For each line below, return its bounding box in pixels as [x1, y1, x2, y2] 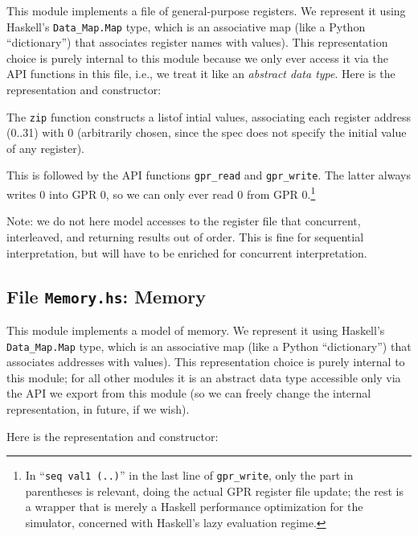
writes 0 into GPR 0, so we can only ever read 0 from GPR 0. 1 [6, 183, 316, 202]
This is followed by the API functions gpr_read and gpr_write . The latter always [6, 167, 411, 183]
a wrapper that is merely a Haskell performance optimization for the [25, 498, 363, 515]
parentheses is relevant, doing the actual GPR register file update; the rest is [25, 482, 404, 499]
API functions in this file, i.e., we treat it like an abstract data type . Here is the [6, 65, 395, 82]
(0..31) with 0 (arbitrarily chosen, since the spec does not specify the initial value [6, 124, 407, 141]
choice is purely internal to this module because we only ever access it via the [6, 49, 388, 66]
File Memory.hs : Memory [6, 283, 207, 308]
